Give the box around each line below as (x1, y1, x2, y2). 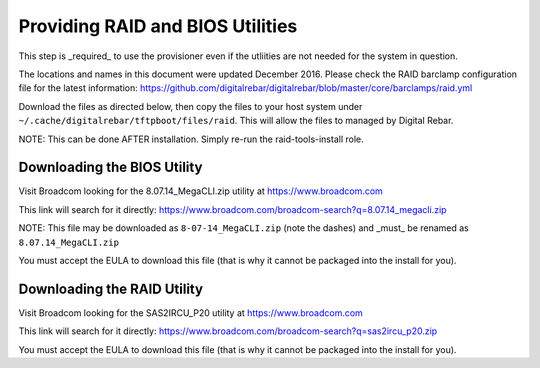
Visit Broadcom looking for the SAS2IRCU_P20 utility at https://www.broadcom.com (18, 306, 364, 319)
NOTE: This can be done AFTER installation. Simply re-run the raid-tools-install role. (18, 133, 364, 145)
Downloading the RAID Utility (18, 280, 204, 297)
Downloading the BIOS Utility (18, 159, 203, 176)
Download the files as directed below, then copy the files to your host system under (18, 100, 363, 112)
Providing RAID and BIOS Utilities (18, 15, 298, 37)
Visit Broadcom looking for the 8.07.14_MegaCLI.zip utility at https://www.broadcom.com (18, 185, 384, 197)
